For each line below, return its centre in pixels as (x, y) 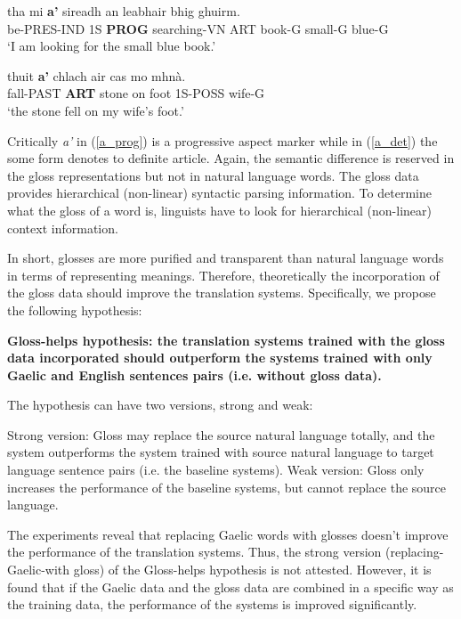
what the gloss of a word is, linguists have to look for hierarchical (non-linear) (219, 210)
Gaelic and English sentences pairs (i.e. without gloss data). (194, 375)
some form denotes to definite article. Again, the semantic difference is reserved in (231, 158)
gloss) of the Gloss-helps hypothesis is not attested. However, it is (252, 570)
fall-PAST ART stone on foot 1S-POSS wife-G (136, 93)
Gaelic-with (39, 570)
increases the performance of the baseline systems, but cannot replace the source (227, 487)
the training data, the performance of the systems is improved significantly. (212, 604)
